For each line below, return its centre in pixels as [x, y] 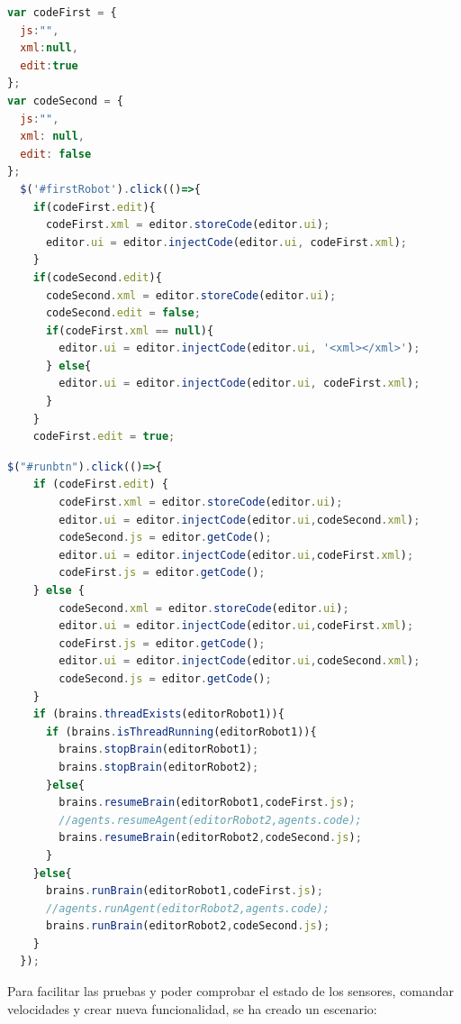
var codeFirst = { [62, 13]
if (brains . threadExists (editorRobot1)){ [158, 714]
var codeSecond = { [65, 101]
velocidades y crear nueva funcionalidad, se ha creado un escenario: [192, 1008]
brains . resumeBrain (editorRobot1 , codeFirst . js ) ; [207, 803]
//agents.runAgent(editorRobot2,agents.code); [187, 908]
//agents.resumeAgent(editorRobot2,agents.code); [210, 820]
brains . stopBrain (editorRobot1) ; [159, 750]
